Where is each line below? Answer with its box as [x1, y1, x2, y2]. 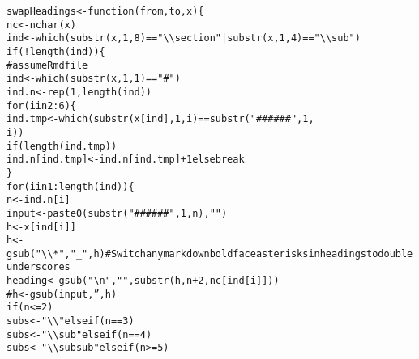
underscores [6, 261, 71, 273]
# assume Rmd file [6, 59, 88, 71]
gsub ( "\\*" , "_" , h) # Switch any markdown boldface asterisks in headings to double [6, 247, 413, 260]
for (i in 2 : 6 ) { [6, 99, 76, 112]
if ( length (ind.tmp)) [6, 140, 118, 152]
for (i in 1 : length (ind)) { [6, 180, 135, 192]
